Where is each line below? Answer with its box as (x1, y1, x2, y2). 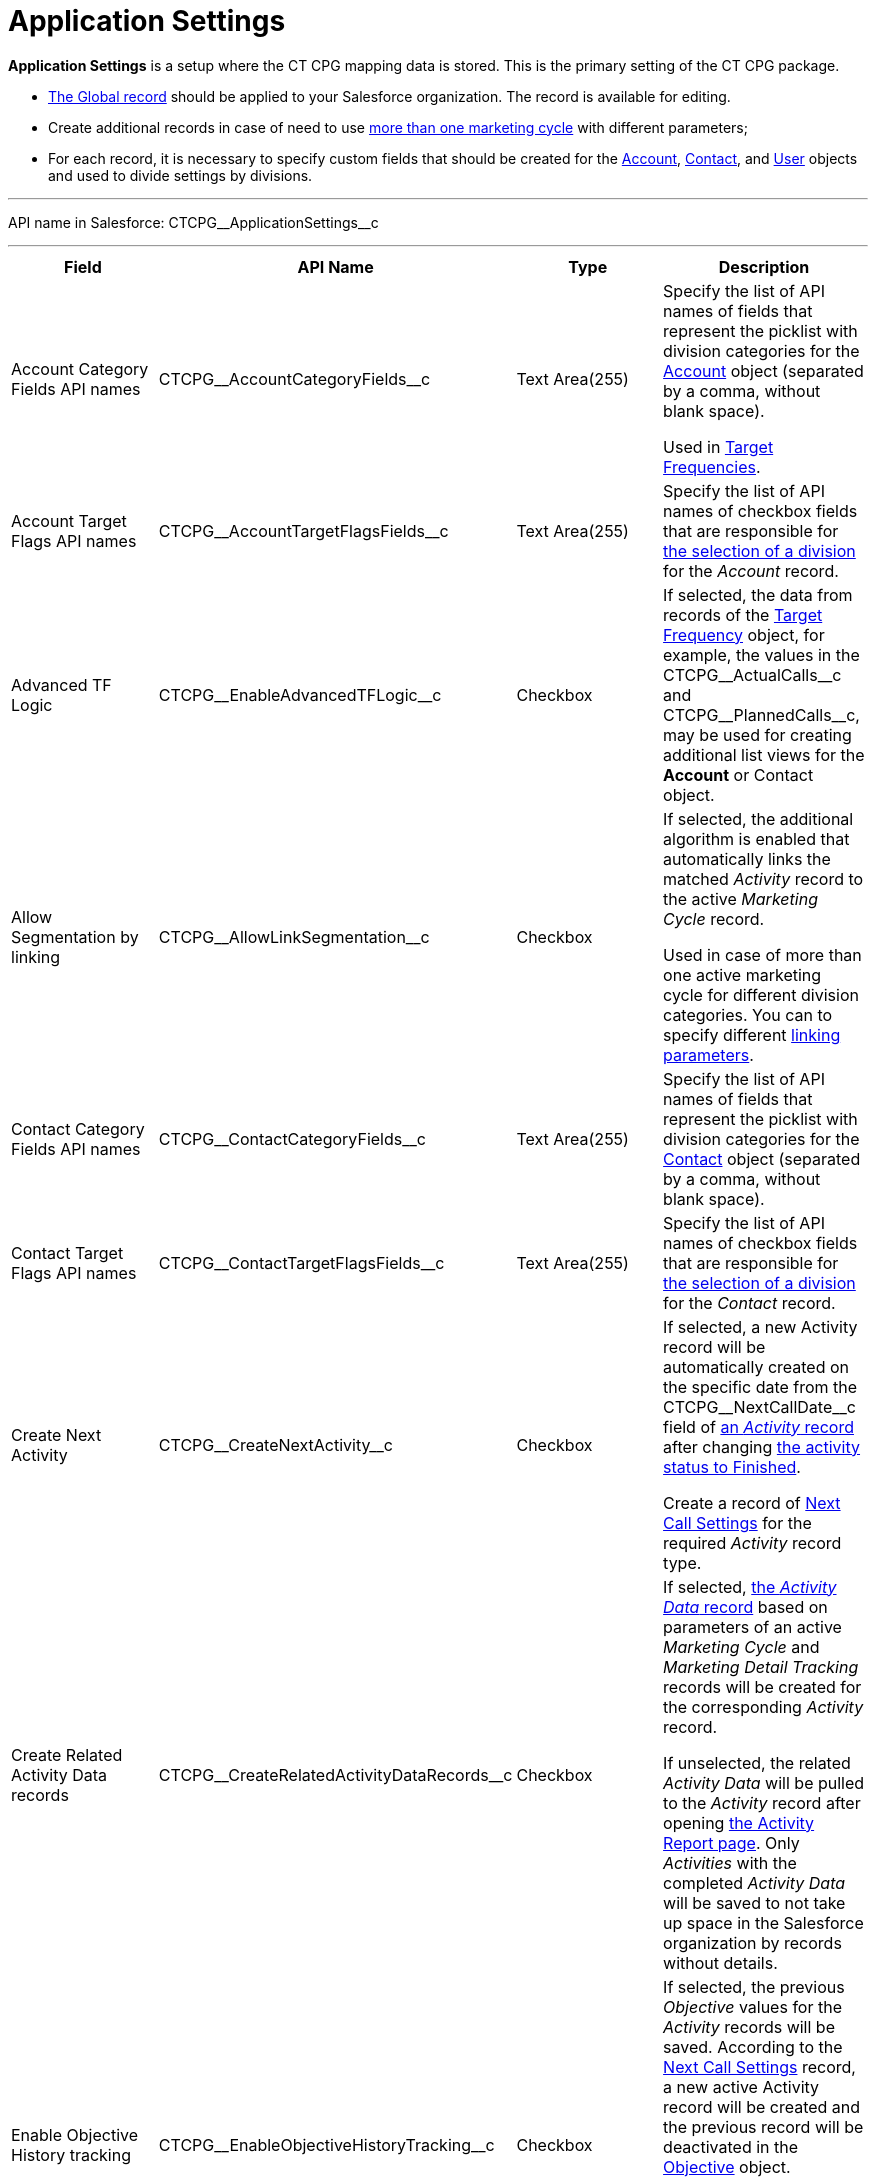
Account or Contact (663, 764, 814, 785)
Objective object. (663, 2156, 791, 2177)
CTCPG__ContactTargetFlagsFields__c (158, 1252, 445, 1273)
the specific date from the (663, 1376, 858, 1397)
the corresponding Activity (663, 1696, 864, 1717)
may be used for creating (663, 724, 852, 745)
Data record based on (663, 1596, 828, 1617)
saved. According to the (663, 2036, 843, 2057)
